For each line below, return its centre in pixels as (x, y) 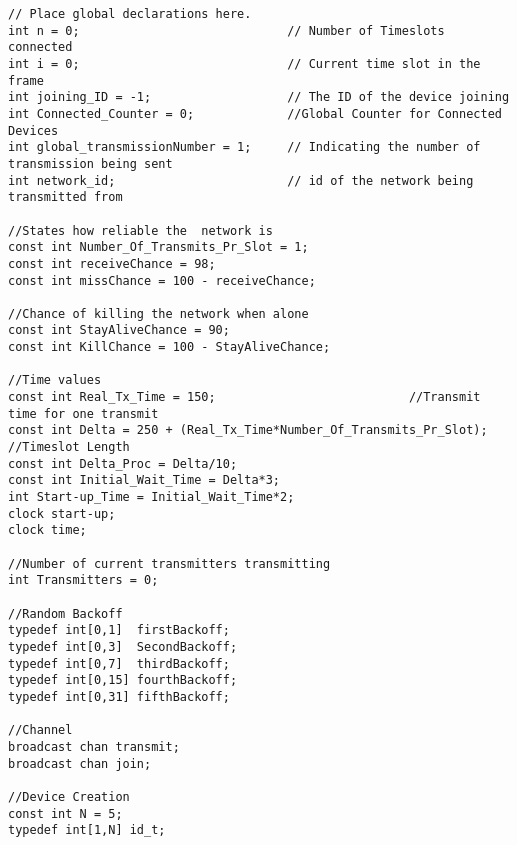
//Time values (55, 380)
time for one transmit (83, 413)
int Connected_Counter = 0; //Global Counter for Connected (255, 113)
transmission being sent (90, 163)
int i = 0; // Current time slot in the (244, 63)
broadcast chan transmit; (94, 746)
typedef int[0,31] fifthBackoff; (119, 696)
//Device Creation (69, 796)
